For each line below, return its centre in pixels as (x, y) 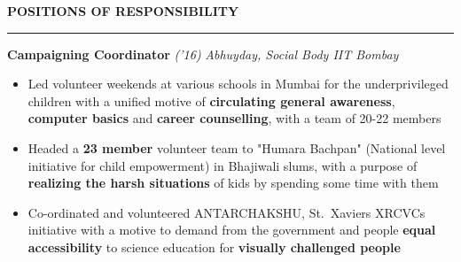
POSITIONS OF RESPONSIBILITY (123, 11)
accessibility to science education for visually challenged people (214, 247)
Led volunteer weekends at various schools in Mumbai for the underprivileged (238, 84)
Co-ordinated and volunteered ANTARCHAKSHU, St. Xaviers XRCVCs (227, 212)
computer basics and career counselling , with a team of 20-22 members (234, 118)
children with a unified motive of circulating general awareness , (211, 100)
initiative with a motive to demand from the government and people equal (232, 230)
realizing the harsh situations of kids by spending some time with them (233, 183)
